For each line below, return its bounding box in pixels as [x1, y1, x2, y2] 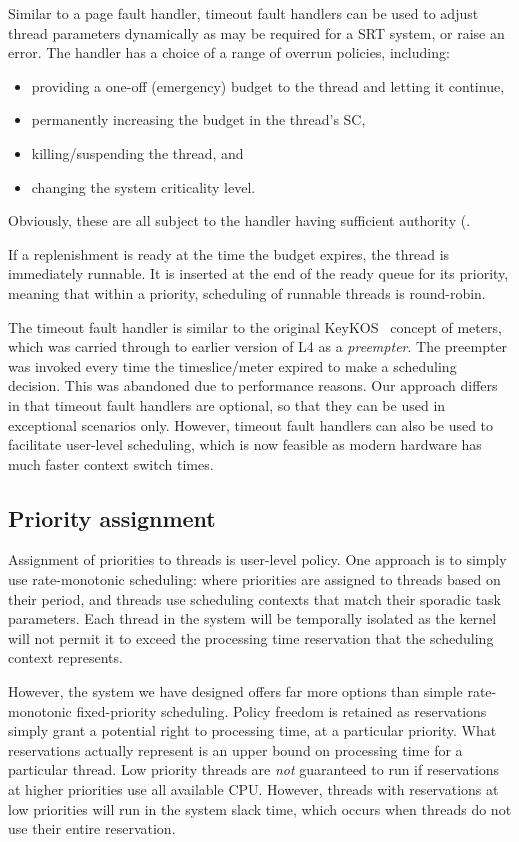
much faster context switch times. [8, 453, 214, 474]
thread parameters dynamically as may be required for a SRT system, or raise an [8, 22, 505, 43]
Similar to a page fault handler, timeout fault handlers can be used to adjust [8, 3, 479, 23]
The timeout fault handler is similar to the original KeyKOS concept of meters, [8, 316, 502, 337]
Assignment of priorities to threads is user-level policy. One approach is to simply [8, 549, 507, 570]
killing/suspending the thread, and [31, 142, 244, 163]
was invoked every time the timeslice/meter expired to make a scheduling [8, 355, 457, 376]
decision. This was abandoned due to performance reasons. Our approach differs [8, 375, 498, 396]
